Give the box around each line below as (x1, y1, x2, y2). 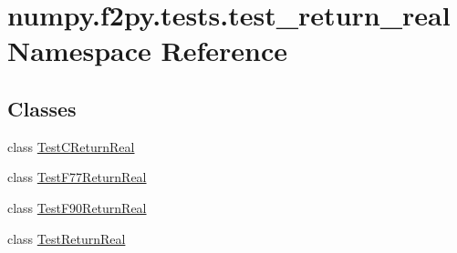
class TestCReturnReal (7, 137, 135, 156)
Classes (7, 94, 77, 122)
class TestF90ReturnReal (7, 197, 147, 217)
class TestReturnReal (7, 228, 126, 248)
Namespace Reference (7, 32, 287, 69)
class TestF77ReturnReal (7, 167, 147, 187)
